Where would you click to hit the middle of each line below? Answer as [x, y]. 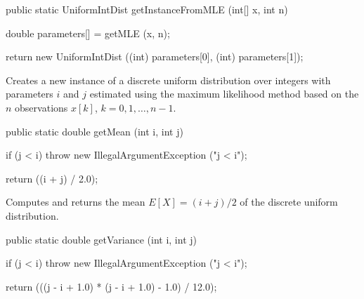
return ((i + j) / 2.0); [52, 178]
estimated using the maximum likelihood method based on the [224, 94]
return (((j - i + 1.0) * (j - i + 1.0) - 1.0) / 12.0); [111, 286]
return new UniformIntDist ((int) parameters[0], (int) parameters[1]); [155, 57]
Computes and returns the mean [76, 202]
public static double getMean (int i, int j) [95, 131]
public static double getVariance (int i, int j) [101, 239]
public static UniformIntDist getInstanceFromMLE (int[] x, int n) [147, 9]
